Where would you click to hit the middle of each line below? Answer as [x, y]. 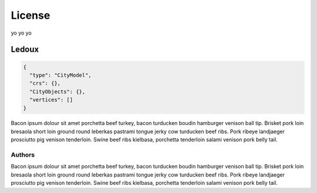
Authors [23, 155]
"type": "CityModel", [61, 75]
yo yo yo [21, 33]
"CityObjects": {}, [58, 92]
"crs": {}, [45, 83]
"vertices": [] [51, 100]
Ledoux [25, 50]
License [31, 15]
